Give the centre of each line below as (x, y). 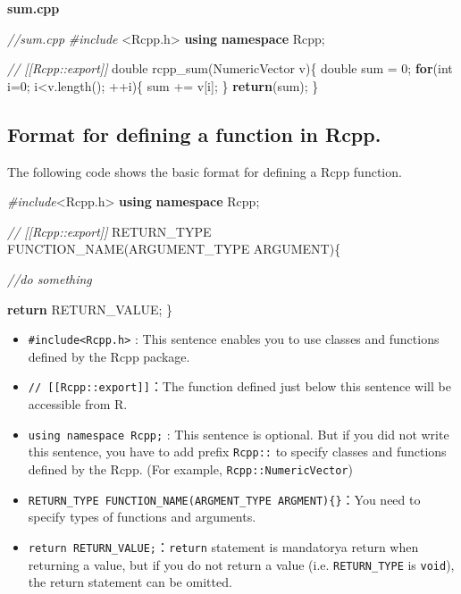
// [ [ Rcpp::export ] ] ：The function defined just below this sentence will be (239, 386)
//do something (50, 278)
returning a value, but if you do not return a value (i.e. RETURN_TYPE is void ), (241, 564)
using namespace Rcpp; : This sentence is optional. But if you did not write (239, 434)
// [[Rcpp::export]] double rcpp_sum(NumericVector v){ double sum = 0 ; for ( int (230, 68)
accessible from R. (78, 404)
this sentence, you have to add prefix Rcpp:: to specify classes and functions (237, 452)
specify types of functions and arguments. (142, 517)
